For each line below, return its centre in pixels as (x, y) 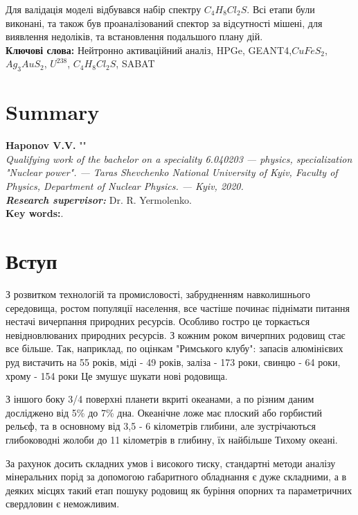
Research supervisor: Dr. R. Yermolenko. (99, 199)
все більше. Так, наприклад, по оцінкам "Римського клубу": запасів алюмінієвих (174, 348)
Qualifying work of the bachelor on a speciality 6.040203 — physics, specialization (179, 158)
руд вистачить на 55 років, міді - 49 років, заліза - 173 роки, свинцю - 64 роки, (173, 361)
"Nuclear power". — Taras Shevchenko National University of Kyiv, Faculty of (172, 172)
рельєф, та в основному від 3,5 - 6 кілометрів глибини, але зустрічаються (161, 426)
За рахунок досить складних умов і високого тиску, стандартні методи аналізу (171, 463)
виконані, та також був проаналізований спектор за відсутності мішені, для (164, 23)
